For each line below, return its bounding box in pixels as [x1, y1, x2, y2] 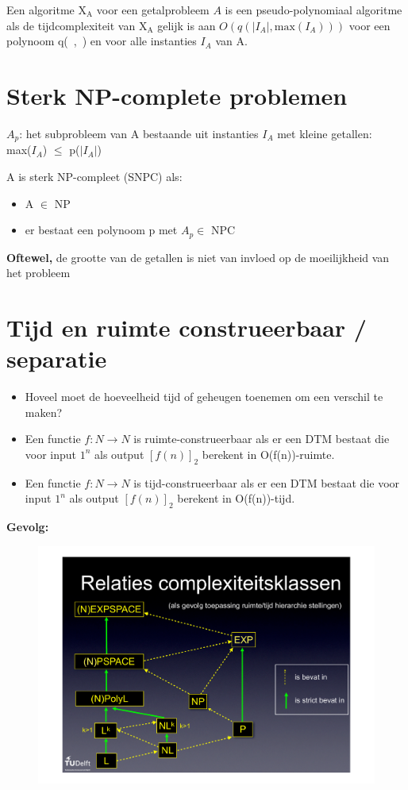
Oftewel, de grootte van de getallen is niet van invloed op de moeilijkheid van [6, 249, 390, 265]
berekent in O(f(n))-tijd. [177, 490, 295, 507]
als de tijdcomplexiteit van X [6, 17, 148, 33]
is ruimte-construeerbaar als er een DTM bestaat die [133, 430, 390, 447]
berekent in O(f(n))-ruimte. [202, 445, 335, 462]
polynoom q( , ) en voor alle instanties [6, 33, 197, 49]
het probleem [6, 264, 71, 281]
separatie [6, 342, 107, 375]
